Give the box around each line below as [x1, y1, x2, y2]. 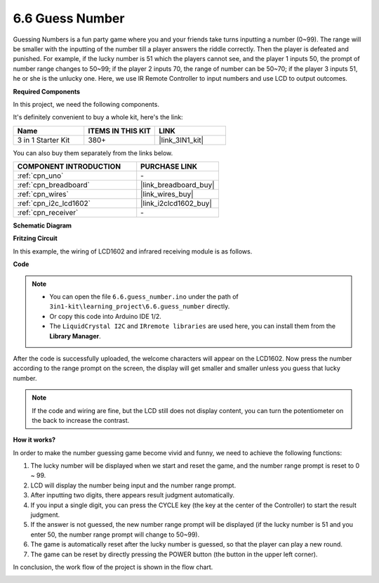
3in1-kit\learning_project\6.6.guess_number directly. [49, 302, 230, 310]
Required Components [13, 87, 81, 96]
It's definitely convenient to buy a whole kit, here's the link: [13, 113, 183, 122]
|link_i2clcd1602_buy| [140, 199, 212, 209]
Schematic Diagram [13, 221, 72, 230]
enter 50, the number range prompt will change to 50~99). [30, 530, 200, 539]
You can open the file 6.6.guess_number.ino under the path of [49, 292, 239, 301]
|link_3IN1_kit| [159, 135, 204, 145]
